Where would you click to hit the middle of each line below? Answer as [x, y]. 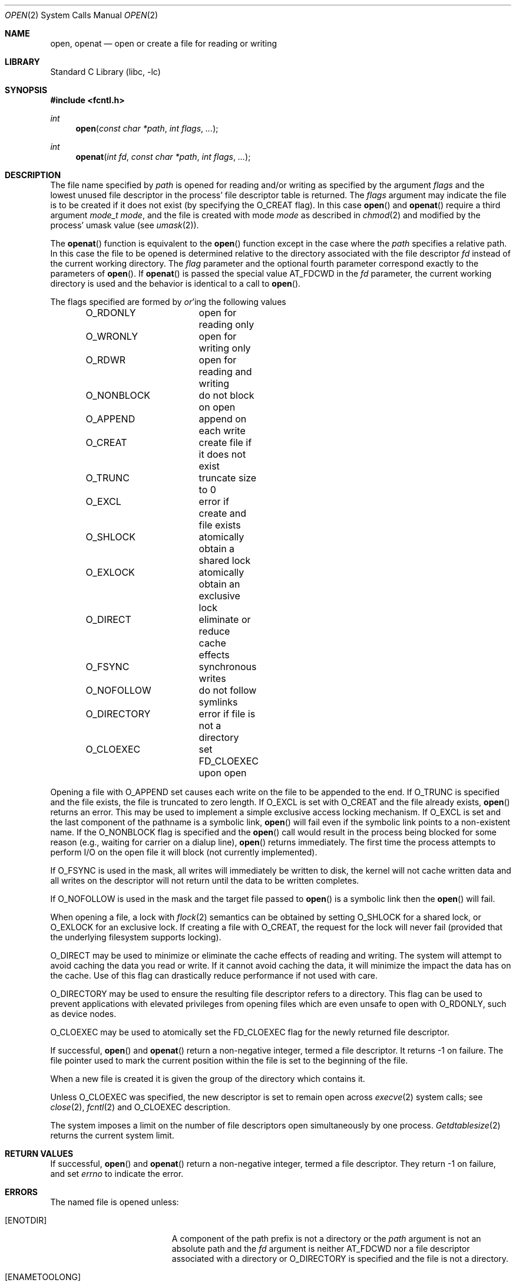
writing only [225, 348]
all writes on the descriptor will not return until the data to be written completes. [205, 880]
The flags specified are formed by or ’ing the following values [168, 302]
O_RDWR [105, 360]
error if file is [227, 714]
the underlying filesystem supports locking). [136, 937]
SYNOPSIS [26, 90]
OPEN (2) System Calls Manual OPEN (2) [82, 15]
